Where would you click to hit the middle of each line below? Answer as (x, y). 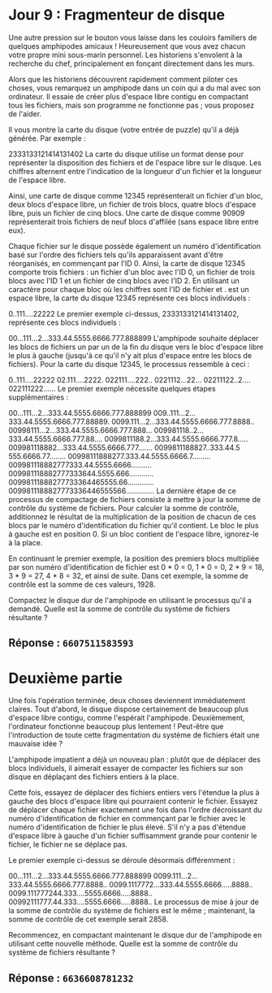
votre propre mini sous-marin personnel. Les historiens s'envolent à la (125, 55)
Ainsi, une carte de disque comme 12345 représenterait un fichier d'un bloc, (136, 195)
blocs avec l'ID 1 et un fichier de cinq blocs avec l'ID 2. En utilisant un (124, 280)
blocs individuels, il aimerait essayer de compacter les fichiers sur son (126, 768)
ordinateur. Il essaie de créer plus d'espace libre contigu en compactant (129, 96)
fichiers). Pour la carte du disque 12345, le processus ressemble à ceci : (129, 364)
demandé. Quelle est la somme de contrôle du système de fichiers (119, 609)
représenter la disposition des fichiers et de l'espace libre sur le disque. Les (135, 162)
